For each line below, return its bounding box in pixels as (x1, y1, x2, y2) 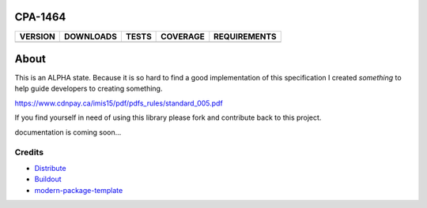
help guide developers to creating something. (14, 84, 163, 94)
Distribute (34, 163, 66, 173)
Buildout (34, 174, 62, 184)
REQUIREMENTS (213, 31, 277, 42)
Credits (14, 147, 43, 158)
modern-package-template (34, 185, 123, 195)
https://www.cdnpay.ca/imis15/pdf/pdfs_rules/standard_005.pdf (14, 98, 223, 108)
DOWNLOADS (63, 31, 118, 42)
